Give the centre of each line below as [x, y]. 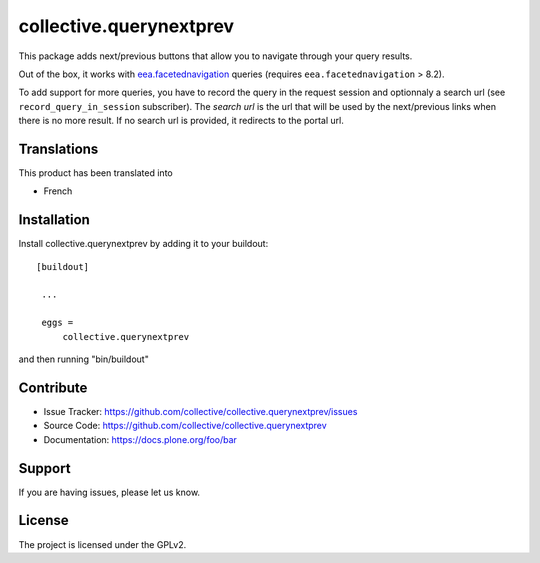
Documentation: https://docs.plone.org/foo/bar [140, 439]
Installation [54, 220]
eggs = [57, 323]
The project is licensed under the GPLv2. [102, 544]
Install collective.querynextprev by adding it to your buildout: [143, 244]
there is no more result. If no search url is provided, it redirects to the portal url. [181, 121]
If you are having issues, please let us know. [109, 492]
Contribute [53, 387]
